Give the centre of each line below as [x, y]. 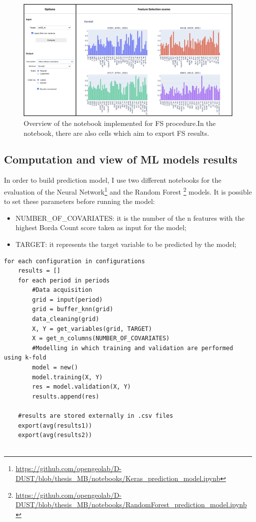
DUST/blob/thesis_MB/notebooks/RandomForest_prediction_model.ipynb [131, 504]
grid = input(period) [67, 300]
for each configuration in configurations [75, 261]
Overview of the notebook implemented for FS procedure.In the [120, 123]
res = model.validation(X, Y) [81, 387]
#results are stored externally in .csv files [96, 416]
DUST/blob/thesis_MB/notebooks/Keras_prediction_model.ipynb [118, 478]
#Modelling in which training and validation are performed [133, 348]
